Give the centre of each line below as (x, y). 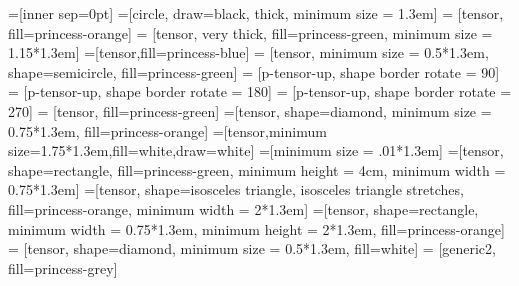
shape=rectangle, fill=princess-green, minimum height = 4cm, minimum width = (257, 169)
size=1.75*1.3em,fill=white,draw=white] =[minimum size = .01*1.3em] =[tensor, (256, 150)
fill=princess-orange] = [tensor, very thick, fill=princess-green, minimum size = (250, 32)
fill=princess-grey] (63, 267)
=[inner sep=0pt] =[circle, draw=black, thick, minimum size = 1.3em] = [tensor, (256, 13)
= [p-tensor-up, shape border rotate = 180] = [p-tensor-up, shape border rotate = (260, 91)
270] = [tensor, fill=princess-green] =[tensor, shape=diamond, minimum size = (250, 110)
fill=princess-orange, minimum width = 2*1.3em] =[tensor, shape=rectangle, (243, 208)
